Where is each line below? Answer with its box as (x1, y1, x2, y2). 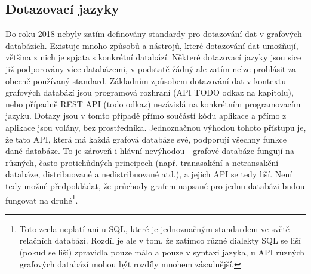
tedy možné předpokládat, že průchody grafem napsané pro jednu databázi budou (5, 179, 305, 192)
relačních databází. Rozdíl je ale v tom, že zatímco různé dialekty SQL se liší (19, 234, 301, 247)
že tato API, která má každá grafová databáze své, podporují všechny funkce (5, 133, 287, 145)
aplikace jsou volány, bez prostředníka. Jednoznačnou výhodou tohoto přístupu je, (5, 121, 306, 133)
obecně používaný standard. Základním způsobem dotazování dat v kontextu (5, 74, 287, 87)
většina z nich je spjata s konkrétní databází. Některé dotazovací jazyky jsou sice (5, 51, 301, 63)
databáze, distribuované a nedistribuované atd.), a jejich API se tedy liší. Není (5, 168, 292, 180)
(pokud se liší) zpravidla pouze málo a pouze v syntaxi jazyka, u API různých (19, 245, 305, 258)
